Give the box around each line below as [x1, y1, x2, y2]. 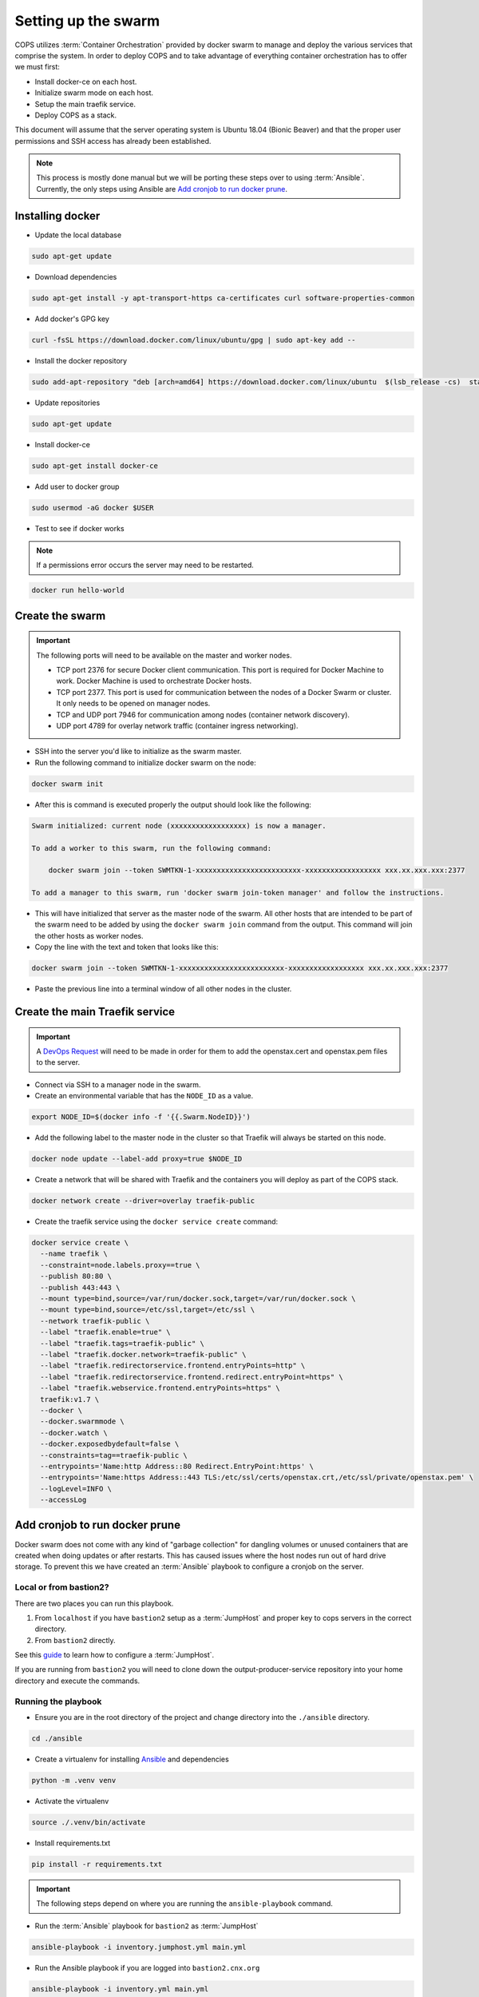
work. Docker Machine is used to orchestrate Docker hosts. [56, 676, 252, 686]
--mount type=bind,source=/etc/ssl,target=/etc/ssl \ [40, 1305, 255, 1314]
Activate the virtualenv [34, 1796, 109, 1805]
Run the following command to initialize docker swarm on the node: [34, 757, 256, 767]
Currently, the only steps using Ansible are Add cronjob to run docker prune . [36, 184, 287, 193]
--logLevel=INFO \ [40, 1484, 112, 1493]
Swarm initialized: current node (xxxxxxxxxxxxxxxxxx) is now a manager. [31, 821, 327, 830]
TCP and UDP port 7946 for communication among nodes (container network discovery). [56, 709, 350, 719]
